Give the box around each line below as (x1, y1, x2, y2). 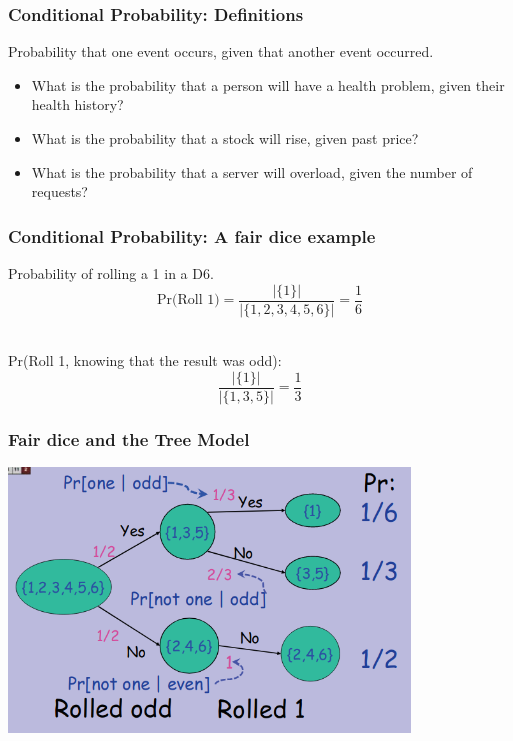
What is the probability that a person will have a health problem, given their (31, 74, 505, 95)
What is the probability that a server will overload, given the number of (31, 161, 473, 182)
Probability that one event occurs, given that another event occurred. (8, 41, 434, 62)
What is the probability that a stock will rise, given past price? (31, 128, 419, 148)
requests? (31, 181, 88, 202)
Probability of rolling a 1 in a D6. (8, 263, 214, 283)
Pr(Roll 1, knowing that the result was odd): (8, 350, 282, 371)
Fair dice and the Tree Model (8, 426, 250, 451)
